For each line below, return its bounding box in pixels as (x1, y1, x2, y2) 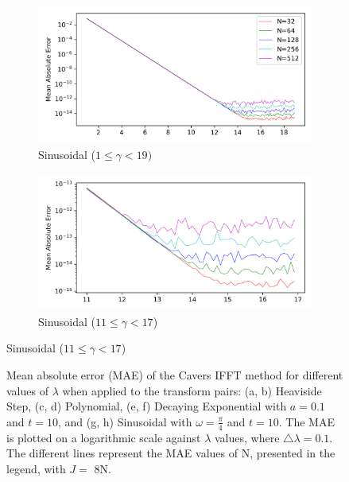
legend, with (6, 460, 66, 476)
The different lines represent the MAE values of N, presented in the (6, 445, 335, 461)
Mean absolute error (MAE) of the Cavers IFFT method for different (6, 366, 343, 383)
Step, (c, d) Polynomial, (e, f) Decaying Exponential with (6, 398, 287, 414)
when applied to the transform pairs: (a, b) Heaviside (62, 382, 322, 398)
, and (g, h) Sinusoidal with (57, 413, 192, 430)
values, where (214, 429, 280, 445)
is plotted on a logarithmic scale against (6, 429, 201, 445)
